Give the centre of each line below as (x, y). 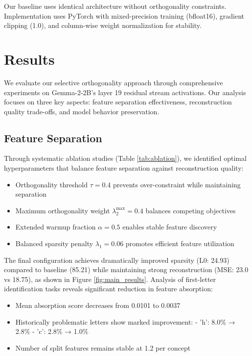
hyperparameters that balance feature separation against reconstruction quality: (124, 168)
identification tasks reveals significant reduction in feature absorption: (108, 289)
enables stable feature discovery (170, 227)
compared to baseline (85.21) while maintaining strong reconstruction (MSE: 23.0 (126, 269)
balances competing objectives (191, 210)
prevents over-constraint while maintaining (177, 184)
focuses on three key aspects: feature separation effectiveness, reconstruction (118, 102)
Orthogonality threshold (51, 184)
